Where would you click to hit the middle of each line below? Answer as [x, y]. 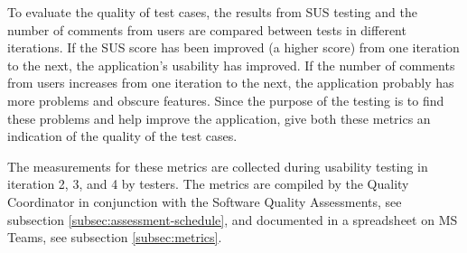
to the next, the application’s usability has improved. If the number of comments [231, 65]
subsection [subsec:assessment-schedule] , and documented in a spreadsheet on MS [233, 219]
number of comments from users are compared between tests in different [207, 29]
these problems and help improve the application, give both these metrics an [219, 118]
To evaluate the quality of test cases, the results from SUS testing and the [212, 12]
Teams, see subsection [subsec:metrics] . [115, 237]
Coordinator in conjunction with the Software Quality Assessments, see [205, 201]
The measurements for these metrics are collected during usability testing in [218, 166]
